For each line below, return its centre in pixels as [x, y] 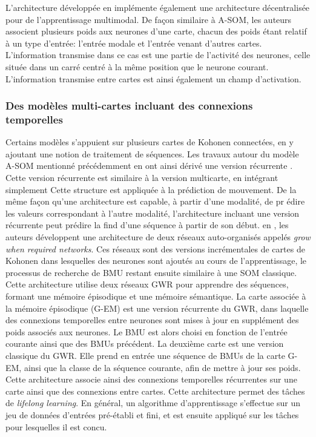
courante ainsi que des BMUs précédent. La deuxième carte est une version [145, 343]
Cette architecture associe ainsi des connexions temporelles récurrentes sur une [151, 379]
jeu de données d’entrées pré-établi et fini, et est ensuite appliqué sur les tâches [152, 414]
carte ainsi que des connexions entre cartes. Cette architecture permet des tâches [155, 391]
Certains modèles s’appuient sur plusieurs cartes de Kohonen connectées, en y [150, 142]
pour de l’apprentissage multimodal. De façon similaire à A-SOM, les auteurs [149, 19]
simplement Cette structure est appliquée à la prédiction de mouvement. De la [151, 189]
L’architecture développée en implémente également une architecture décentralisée [158, 7]
